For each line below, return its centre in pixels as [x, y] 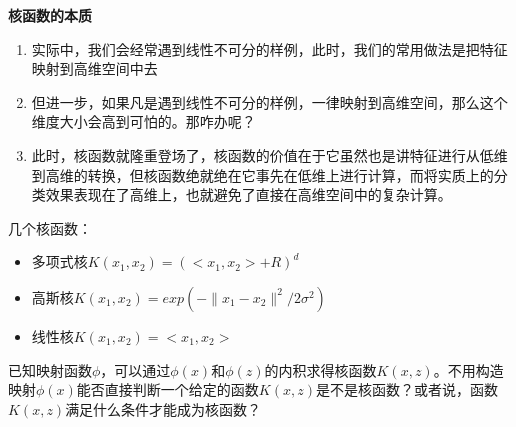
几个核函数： [50, 227]
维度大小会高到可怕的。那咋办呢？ [143, 121]
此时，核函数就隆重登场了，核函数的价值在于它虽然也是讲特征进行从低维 [269, 154]
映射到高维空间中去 [94, 68]
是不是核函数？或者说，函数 [406, 389]
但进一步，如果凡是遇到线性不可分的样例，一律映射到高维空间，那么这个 [269, 101]
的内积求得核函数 [320, 369]
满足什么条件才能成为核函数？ [163, 408]
